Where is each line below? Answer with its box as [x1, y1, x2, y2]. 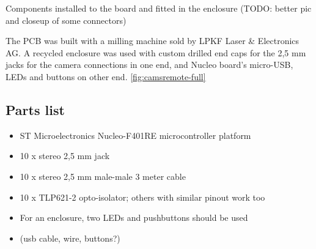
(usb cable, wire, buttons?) [20, 231, 120, 244]
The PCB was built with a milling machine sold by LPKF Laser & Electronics [6, 34, 299, 47]
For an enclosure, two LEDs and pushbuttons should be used [20, 211, 248, 224]
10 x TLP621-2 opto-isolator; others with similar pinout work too [20, 190, 265, 203]
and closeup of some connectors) [6, 13, 127, 26]
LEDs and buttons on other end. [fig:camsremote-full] [6, 70, 206, 83]
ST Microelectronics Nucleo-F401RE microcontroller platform [20, 128, 251, 141]
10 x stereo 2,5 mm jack [20, 149, 110, 162]
